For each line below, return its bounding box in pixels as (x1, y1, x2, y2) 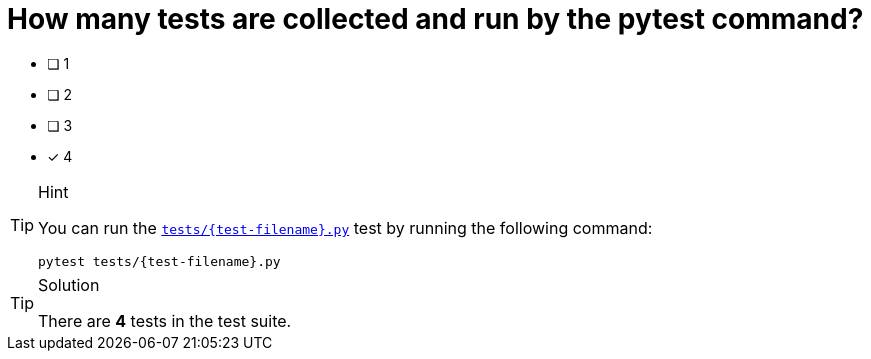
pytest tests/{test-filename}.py (38, 253, 281, 269)
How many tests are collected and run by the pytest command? (7, 2, 864, 36)
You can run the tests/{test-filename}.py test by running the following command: (38, 217, 653, 238)
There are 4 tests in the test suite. (38, 310, 292, 331)
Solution (38, 274, 100, 295)
